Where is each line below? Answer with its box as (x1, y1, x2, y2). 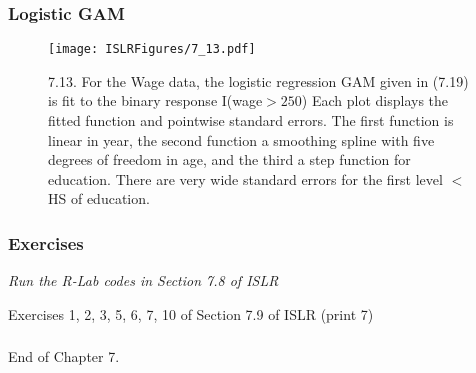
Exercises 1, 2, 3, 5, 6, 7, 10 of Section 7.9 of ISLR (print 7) (8, 303, 374, 324)
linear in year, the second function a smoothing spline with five (48, 129, 435, 150)
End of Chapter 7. (8, 346, 120, 367)
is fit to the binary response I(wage (48, 90, 263, 111)
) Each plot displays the (301, 90, 449, 111)
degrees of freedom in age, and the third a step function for (48, 149, 411, 170)
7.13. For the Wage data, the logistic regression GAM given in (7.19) (48, 70, 469, 91)
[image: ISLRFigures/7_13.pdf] (48, 42, 256, 57)
